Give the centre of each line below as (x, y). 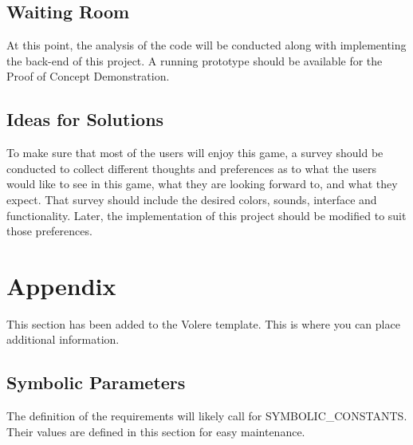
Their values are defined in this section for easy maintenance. (156, 431)
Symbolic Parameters (96, 382)
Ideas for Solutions (85, 119)
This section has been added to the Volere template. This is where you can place (203, 323)
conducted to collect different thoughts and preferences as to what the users (192, 168)
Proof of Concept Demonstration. (88, 76)
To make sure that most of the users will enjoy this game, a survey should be (195, 153)
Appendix (61, 285)
